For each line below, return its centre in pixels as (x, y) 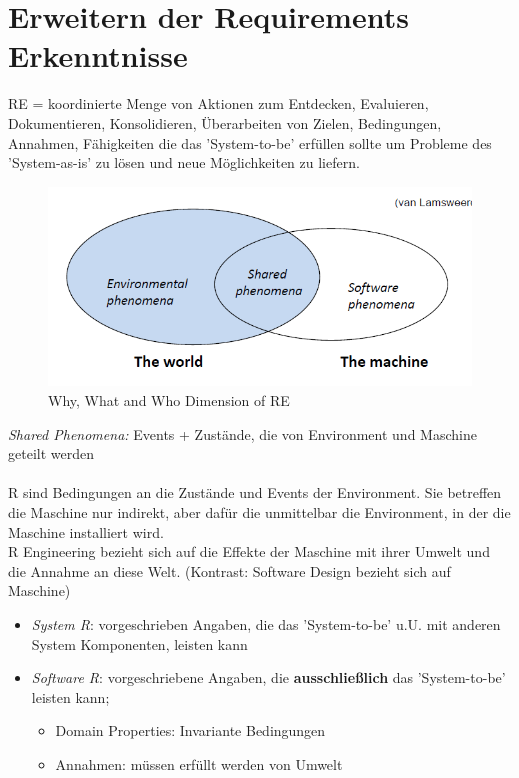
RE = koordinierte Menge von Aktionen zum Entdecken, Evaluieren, (218, 103)
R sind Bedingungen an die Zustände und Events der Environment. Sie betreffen (255, 492)
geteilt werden (51, 453)
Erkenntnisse (98, 55)
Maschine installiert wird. (86, 531)
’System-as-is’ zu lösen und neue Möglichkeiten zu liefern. (184, 162)
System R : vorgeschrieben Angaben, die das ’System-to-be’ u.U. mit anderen (266, 624)
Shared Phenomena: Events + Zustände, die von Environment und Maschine (242, 433)
